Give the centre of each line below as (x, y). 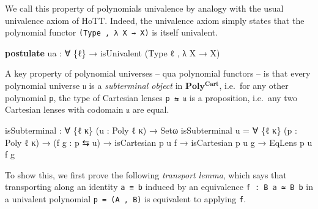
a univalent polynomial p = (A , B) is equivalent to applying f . (126, 199)
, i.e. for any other (254, 85)
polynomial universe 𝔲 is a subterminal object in (94, 85)
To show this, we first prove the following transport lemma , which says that (146, 174)
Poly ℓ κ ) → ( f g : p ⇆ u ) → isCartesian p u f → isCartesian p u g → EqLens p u (159, 142)
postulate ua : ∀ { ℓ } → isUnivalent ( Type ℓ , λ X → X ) (113, 52)
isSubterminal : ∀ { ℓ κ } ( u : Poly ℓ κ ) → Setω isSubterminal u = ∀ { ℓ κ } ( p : (151, 130)
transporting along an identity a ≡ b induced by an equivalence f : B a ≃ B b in (159, 187)
